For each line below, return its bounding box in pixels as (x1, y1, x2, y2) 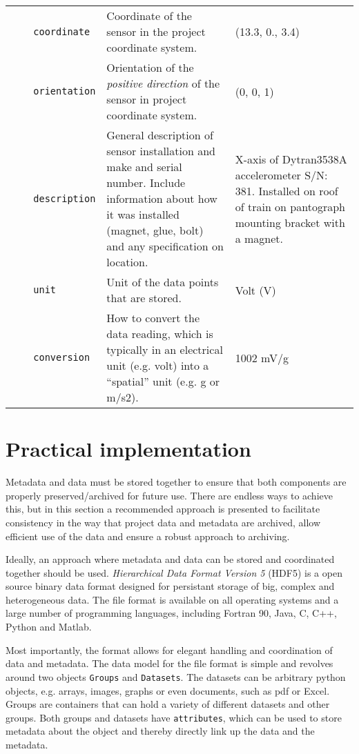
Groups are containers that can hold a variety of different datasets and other (6, 697, 330, 711)
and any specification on (106, 238, 224, 254)
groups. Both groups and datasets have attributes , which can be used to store (6, 710, 342, 724)
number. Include (106, 175, 186, 190)
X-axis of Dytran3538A (235, 150, 347, 167)
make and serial (106, 159, 182, 175)
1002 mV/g (235, 349, 289, 366)
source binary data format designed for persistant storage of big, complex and (6, 579, 335, 593)
